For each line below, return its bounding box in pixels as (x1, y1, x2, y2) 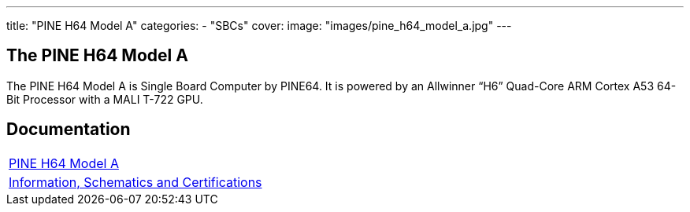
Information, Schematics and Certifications (9, 174, 262, 190)
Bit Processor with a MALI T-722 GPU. (6, 92, 203, 106)
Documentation (6, 119, 131, 140)
